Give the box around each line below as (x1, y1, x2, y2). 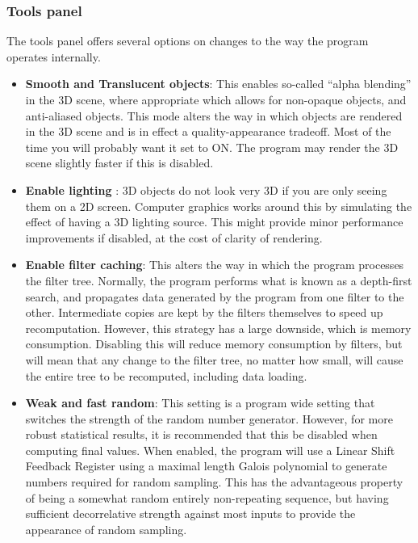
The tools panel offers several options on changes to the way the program (6, 32, 369, 49)
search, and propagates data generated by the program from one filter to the (25, 288, 404, 305)
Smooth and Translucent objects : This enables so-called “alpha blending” (25, 75, 412, 92)
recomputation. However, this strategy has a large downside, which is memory (25, 319, 412, 336)
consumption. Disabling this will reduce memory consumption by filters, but (25, 335, 403, 352)
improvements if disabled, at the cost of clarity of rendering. (25, 229, 323, 246)
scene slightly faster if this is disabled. (25, 154, 214, 171)
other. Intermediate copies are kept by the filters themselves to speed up (25, 304, 383, 321)
